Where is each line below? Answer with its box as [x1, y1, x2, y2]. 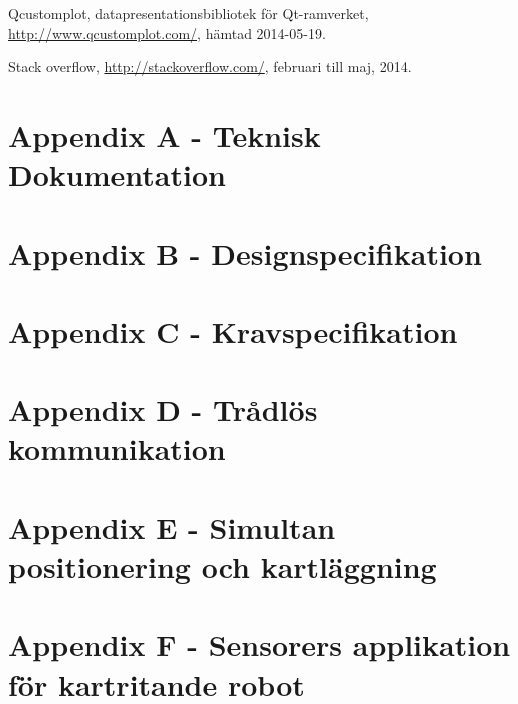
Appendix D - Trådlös [8, 389, 318, 430]
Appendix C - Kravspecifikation [8, 310, 458, 351]
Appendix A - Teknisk [8, 114, 321, 155]
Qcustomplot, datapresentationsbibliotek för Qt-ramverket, [8, 3, 369, 23]
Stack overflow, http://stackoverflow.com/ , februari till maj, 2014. [8, 56, 412, 77]
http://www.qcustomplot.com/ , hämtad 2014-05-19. [8, 22, 326, 43]
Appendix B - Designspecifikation [8, 232, 482, 273]
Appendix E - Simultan [8, 506, 336, 547]
